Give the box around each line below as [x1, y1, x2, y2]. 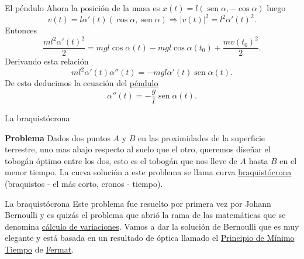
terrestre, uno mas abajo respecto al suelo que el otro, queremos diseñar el [5, 143, 271, 155]
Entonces [5, 24, 37, 36]
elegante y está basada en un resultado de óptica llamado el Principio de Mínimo [5, 231, 295, 244]
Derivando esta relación [5, 55, 89, 67]
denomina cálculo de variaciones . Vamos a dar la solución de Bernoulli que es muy [5, 220, 299, 232]
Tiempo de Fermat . [5, 243, 74, 255]
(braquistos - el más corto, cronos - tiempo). [5, 177, 163, 189]
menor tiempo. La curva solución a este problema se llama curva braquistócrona [5, 166, 292, 178]
